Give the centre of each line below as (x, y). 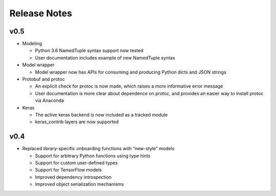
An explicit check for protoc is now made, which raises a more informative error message (129, 86)
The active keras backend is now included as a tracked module (101, 115)
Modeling (32, 44)
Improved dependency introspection (73, 177)
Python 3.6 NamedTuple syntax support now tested (89, 50)
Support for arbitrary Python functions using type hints (93, 156)
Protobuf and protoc (43, 79)
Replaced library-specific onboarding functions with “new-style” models (98, 149)
